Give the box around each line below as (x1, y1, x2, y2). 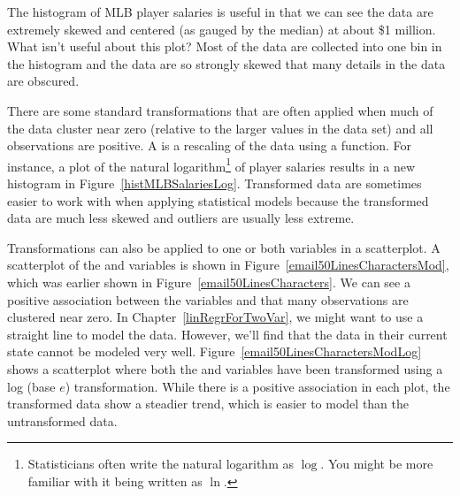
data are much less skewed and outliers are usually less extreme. (7, 209, 355, 227)
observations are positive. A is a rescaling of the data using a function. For (7, 136, 411, 155)
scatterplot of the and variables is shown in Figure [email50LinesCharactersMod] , (7, 256, 449, 274)
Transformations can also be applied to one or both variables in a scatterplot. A (7, 238, 441, 256)
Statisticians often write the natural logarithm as (27, 454, 294, 473)
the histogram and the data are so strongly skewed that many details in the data (7, 54, 446, 72)
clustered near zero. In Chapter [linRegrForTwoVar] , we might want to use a (7, 308, 424, 326)
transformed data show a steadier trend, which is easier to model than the (7, 394, 410, 413)
